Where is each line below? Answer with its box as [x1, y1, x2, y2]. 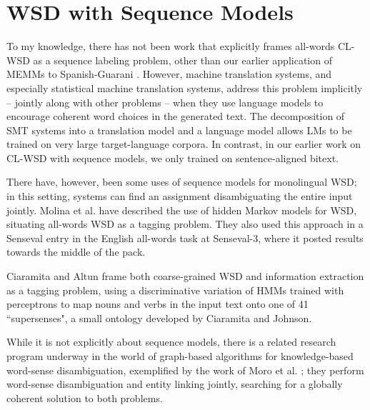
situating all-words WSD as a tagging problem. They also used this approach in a [6, 216, 364, 231]
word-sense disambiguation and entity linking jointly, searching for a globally [6, 376, 343, 391]
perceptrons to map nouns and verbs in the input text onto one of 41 [6, 296, 309, 311]
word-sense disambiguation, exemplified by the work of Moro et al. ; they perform [6, 362, 364, 377]
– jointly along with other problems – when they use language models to [6, 94, 324, 109]
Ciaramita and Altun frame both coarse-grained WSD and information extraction [6, 269, 364, 284]
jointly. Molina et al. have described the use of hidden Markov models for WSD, [6, 202, 357, 217]
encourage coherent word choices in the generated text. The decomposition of [6, 109, 345, 124]
